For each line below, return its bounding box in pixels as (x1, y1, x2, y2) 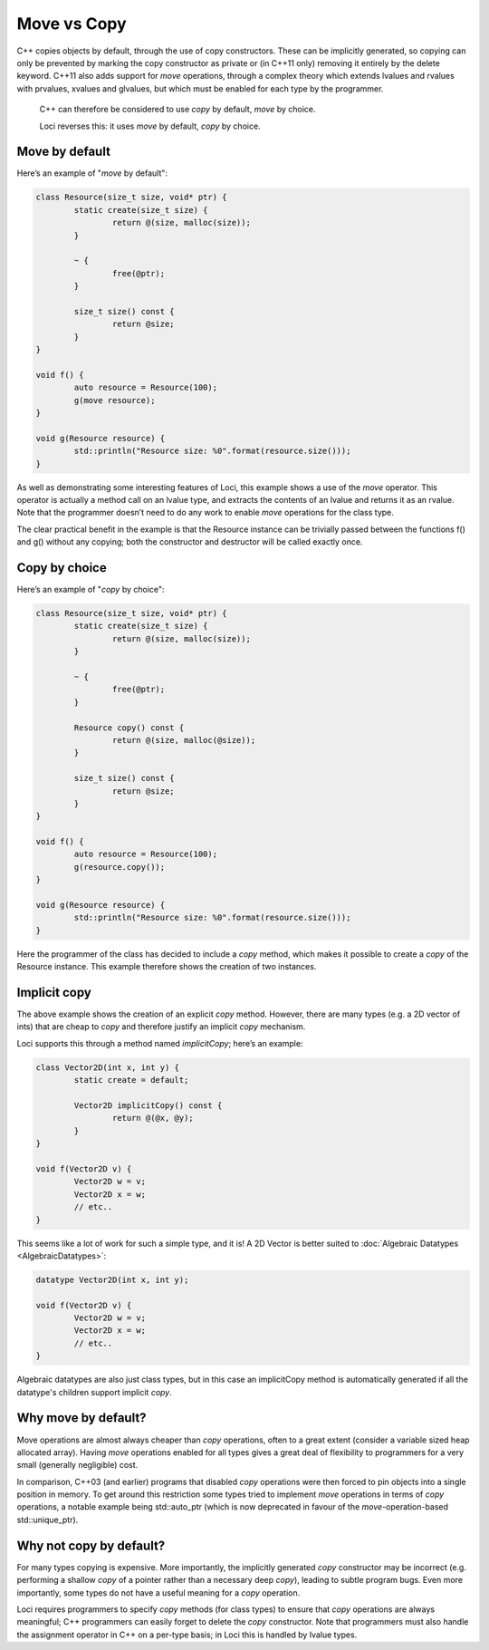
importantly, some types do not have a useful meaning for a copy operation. (16, 1587, 301, 1598)
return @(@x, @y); (111, 1113, 194, 1124)
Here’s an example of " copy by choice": (16, 584, 165, 595)
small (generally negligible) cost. (16, 1460, 139, 1471)
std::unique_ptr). (16, 1514, 79, 1525)
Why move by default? (16, 1410, 147, 1426)
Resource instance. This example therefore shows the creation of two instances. (16, 961, 317, 972)
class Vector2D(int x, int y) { (35, 1062, 180, 1073)
